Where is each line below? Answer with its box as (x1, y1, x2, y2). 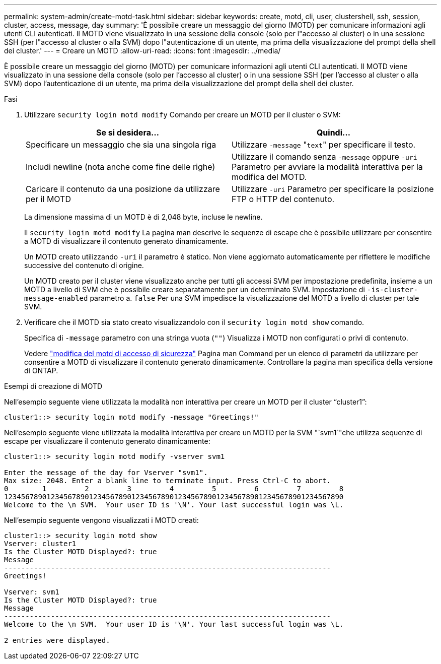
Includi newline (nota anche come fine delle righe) (26, 162, 215, 172)
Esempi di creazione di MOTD (4, 382, 103, 390)
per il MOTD (26, 194, 71, 204)
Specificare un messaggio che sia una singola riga (26, 140, 216, 150)
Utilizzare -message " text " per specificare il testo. (232, 140, 416, 150)
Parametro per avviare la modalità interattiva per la (232, 162, 423, 172)
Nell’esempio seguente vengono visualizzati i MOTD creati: (4, 516, 199, 524)
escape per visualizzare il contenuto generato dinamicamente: (4, 437, 210, 445)
